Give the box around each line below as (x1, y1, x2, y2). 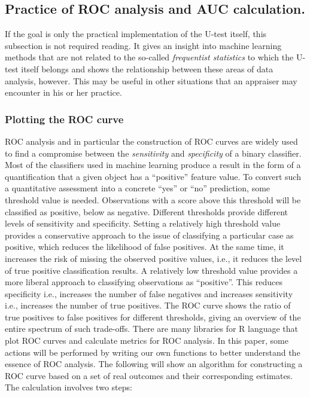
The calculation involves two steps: (5, 381, 132, 393)
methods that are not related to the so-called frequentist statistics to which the (5, 51, 294, 63)
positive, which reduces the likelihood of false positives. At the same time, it (5, 240, 284, 253)
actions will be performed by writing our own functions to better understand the (5, 346, 300, 358)
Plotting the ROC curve (5, 111, 124, 126)
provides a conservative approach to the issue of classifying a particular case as (5, 228, 294, 241)
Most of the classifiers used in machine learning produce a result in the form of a (5, 158, 301, 171)
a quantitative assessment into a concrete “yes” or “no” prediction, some (5, 182, 271, 194)
